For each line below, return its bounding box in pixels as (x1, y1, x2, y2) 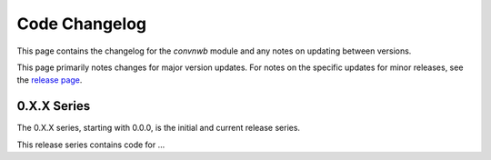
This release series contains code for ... (16, 139, 165, 150)
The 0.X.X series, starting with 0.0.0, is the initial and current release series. (16, 123, 300, 134)
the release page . (16, 75, 83, 85)
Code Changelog (16, 14, 147, 34)
